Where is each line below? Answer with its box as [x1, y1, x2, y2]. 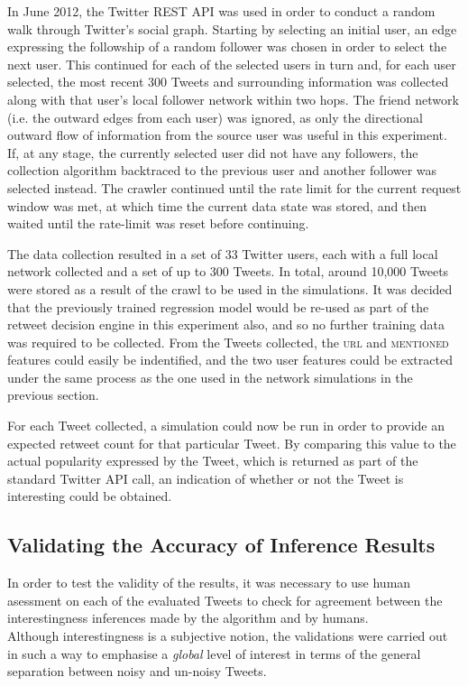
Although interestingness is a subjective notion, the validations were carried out [7, 626, 448, 645]
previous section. [7, 385, 99, 404]
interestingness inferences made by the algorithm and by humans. [7, 608, 369, 627]
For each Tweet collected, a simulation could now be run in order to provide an [7, 416, 445, 435]
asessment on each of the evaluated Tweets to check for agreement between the [7, 590, 443, 609]
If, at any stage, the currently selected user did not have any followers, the [7, 143, 418, 162]
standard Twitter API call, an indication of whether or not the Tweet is [7, 468, 404, 487]
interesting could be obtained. [7, 487, 172, 505]
